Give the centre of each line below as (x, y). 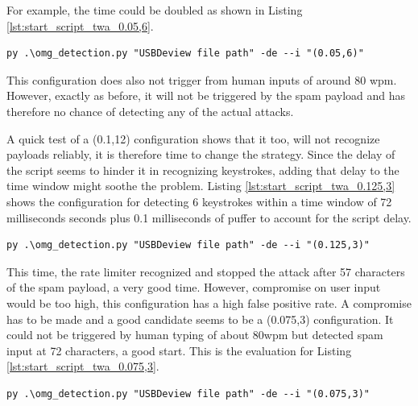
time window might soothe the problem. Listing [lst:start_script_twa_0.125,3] (201, 186)
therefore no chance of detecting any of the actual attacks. (150, 111)
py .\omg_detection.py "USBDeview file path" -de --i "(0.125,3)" (188, 245)
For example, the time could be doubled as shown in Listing (155, 10)
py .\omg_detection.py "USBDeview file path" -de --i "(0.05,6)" (185, 54)
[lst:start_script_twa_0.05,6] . (80, 25)
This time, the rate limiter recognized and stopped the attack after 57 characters (206, 271)
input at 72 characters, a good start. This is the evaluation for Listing (179, 350)
